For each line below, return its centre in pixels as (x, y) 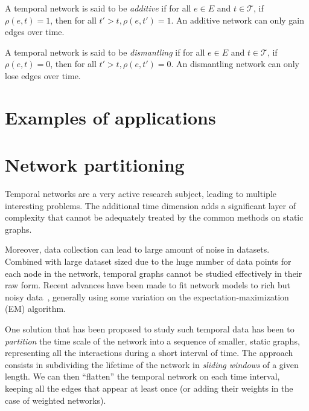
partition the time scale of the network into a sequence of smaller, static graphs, (152, 341)
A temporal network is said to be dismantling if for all (105, 52)
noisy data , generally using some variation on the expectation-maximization (147, 296)
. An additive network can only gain (238, 20)
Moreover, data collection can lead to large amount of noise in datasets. (137, 249)
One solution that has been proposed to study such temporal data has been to (150, 329)
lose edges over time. (43, 75)
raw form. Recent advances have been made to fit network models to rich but (148, 285)
